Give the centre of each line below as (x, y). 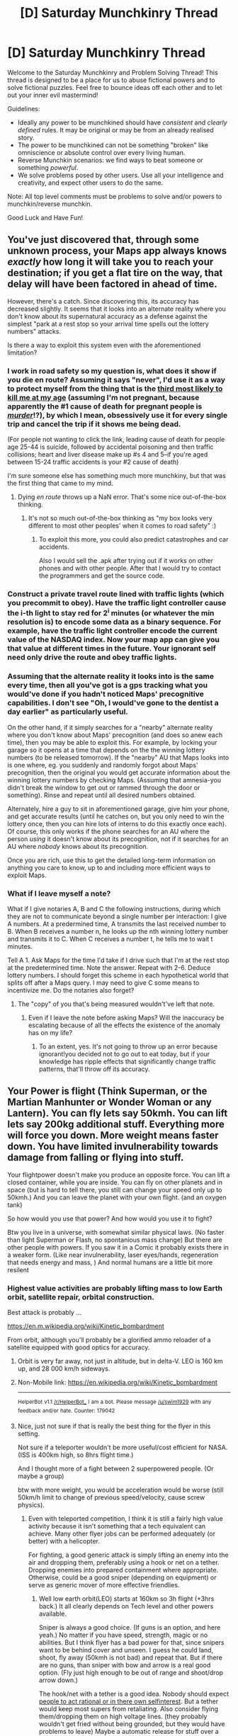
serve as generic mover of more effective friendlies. (104, 1585)
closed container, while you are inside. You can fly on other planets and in (115, 1182)
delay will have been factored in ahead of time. (112, 284)
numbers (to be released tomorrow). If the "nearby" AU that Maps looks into (118, 757)
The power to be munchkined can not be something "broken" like (113, 145)
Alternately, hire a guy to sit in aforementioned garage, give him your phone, (118, 809)
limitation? (22, 353)
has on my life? (50, 1033)
